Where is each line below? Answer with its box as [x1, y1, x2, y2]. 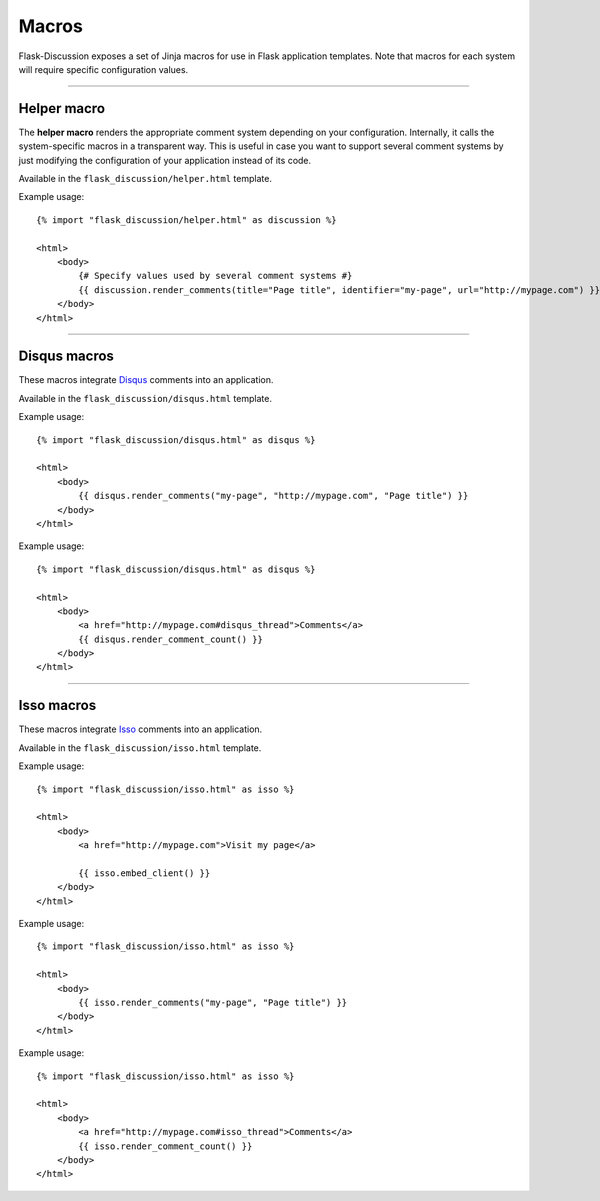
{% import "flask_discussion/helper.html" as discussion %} [36, 214, 337, 225]
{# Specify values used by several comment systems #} [78, 270, 353, 282]
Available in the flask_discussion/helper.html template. [18, 173, 272, 185]
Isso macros [18, 697, 97, 714]
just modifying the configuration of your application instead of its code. [18, 154, 312, 166]
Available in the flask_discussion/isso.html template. [18, 741, 262, 754]
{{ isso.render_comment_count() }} [78, 1140, 253, 1152]
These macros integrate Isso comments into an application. [18, 723, 263, 735]
